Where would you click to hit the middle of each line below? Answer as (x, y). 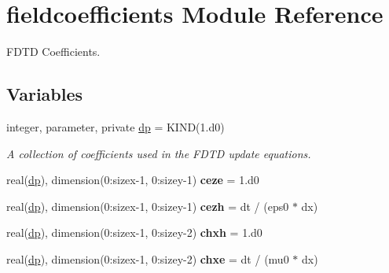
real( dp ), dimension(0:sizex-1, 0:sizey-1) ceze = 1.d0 (133, 180)
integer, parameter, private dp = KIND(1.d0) (116, 126)
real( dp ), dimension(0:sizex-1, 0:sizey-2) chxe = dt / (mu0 (148, 258)
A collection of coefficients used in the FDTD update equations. (159, 153)
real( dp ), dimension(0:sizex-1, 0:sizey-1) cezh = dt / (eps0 (148, 206)
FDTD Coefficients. (53, 52)
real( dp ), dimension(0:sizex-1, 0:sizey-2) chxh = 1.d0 (134, 232)
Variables (45, 94)
